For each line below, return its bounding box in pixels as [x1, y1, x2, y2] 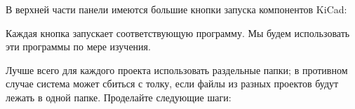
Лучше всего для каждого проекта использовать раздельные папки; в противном [6, 62, 348, 77]
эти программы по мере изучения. [6, 39, 151, 54]
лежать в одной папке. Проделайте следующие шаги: [6, 89, 232, 104]
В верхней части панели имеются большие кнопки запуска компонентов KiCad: [6, 2, 347, 16]
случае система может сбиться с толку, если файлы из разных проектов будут [6, 76, 339, 91]
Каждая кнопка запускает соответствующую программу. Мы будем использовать [6, 25, 350, 40]
